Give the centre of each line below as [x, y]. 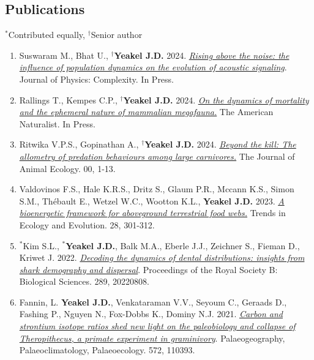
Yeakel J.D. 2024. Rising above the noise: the [202, 55]
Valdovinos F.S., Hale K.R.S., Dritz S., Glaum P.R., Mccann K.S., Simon [157, 189]
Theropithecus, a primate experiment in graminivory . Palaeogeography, [152, 338]
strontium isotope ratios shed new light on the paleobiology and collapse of [157, 326]
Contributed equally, [47, 35]
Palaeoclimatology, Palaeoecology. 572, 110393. [107, 350]
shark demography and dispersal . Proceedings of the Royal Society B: [148, 269]
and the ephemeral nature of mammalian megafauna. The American [146, 112]
